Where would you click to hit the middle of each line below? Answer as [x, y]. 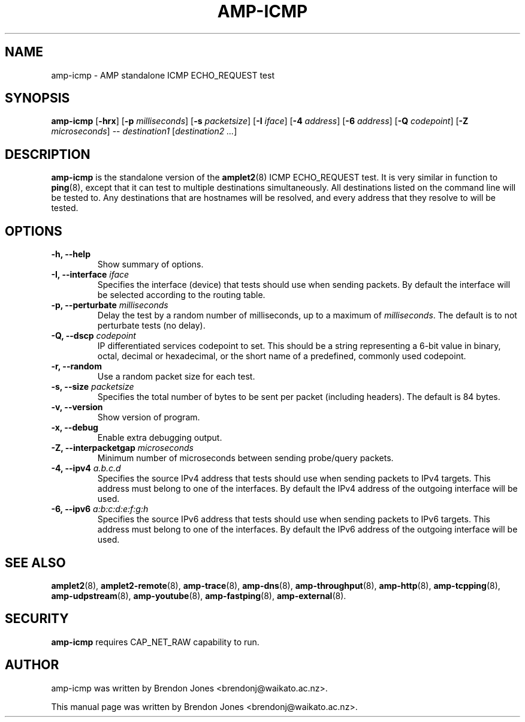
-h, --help [71, 254]
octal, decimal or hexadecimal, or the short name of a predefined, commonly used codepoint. [282, 356]
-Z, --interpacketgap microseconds [122, 448]
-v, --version [77, 407]
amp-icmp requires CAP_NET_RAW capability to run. [155, 642]
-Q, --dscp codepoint [93, 336]
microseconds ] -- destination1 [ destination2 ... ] [144, 131]
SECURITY [37, 619]
